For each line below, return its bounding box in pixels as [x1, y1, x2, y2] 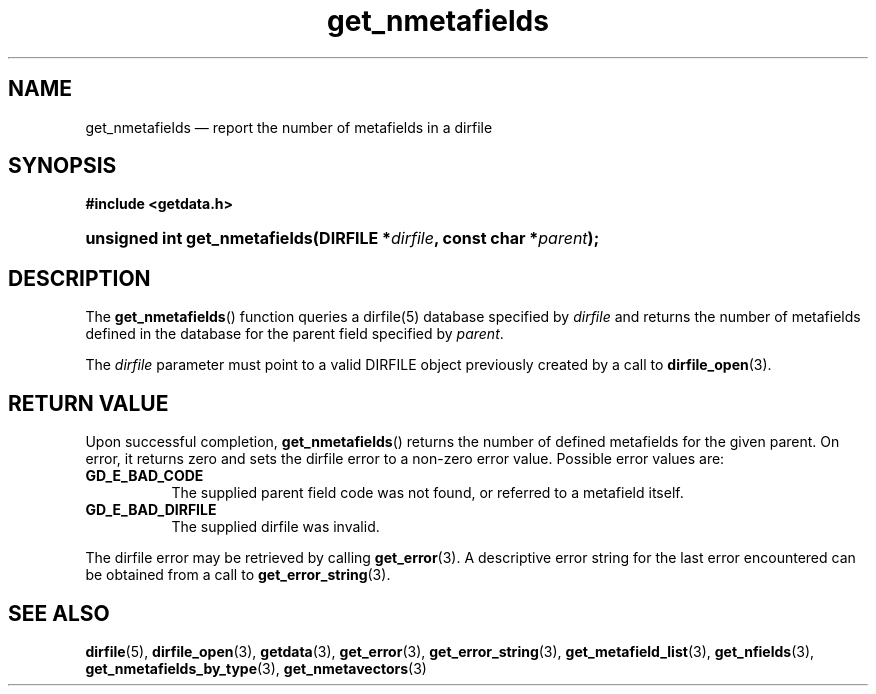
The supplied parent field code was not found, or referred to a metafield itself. [171, 484, 684, 502]
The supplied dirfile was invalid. [171, 518, 380, 536]
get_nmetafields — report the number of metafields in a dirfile [85, 118, 493, 136]
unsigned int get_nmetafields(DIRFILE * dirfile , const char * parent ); [85, 228, 600, 249]
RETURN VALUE [8, 390, 169, 416]
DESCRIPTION [8, 265, 151, 291]
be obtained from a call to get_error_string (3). [85, 566, 391, 584]
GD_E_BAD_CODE [85, 467, 204, 485]
